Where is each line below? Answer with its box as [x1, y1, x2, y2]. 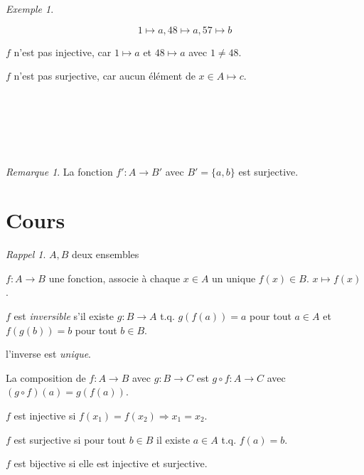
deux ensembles [72, 247, 139, 262]
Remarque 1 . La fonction [6, 164, 113, 178]
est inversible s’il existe [14, 309, 114, 324]
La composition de [6, 370, 86, 385]
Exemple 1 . [6, 1, 54, 16]
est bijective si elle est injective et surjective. [14, 456, 208, 471]
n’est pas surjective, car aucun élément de [14, 68, 196, 83]
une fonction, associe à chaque [48, 270, 181, 285]
